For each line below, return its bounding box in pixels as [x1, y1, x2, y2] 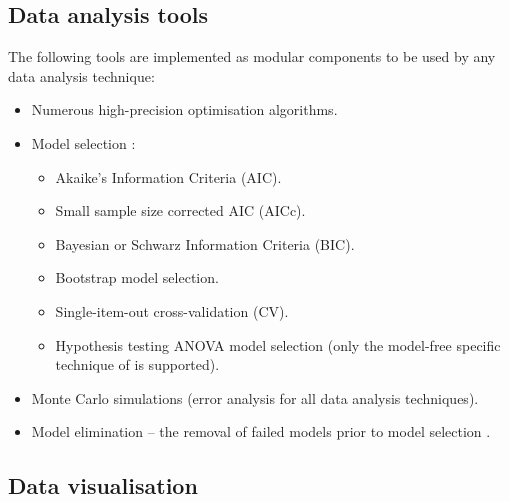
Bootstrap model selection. [55, 267, 219, 288]
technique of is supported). [55, 354, 220, 375]
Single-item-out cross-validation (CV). [55, 300, 289, 321]
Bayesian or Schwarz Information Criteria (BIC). [55, 233, 355, 254]
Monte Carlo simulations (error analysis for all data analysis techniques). [31, 387, 479, 408]
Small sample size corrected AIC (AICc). [55, 200, 306, 221]
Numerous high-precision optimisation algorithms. [31, 99, 338, 120]
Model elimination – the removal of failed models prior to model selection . [31, 421, 491, 442]
